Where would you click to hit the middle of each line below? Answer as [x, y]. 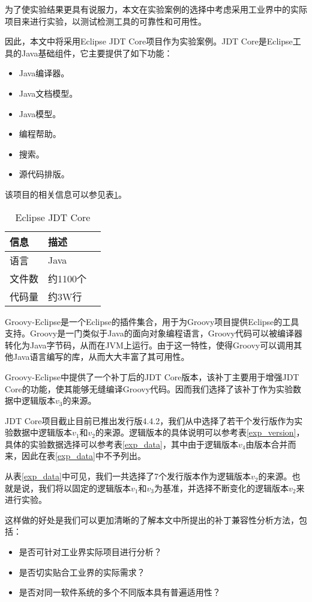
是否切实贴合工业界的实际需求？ [82, 572]
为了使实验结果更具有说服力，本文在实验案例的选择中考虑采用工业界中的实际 [156, 9]
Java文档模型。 [48, 93]
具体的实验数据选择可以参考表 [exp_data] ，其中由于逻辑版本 [121, 444]
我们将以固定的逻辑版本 [84, 488]
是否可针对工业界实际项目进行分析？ [90, 552]
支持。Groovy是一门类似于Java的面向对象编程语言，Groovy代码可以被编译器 [154, 333]
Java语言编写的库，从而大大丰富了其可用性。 [101, 357]
